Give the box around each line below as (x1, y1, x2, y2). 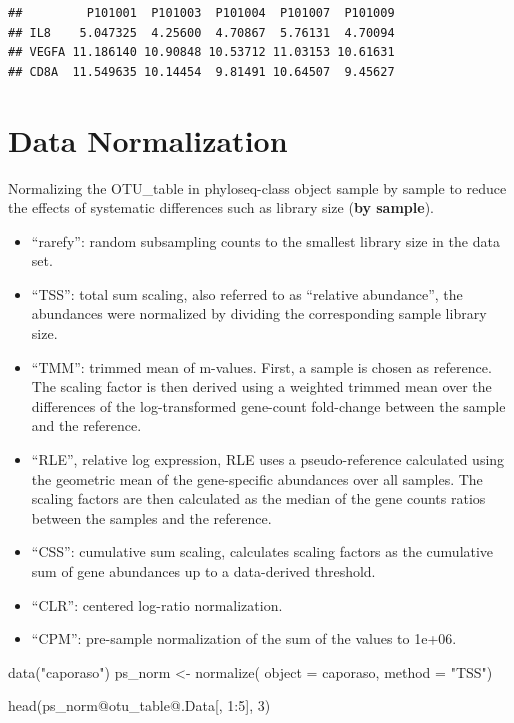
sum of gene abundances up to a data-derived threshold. (31, 561, 376, 581)
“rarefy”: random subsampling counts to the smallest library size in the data (31, 230, 500, 251)
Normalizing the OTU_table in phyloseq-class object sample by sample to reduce (8, 177, 507, 198)
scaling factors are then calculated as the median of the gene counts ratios (31, 488, 486, 509)
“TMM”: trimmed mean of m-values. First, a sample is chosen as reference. (31, 356, 492, 377)
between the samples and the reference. (31, 507, 272, 528)
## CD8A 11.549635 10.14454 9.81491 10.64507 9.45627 (8, 64, 395, 79)
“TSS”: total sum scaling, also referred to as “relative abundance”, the (31, 283, 463, 304)
